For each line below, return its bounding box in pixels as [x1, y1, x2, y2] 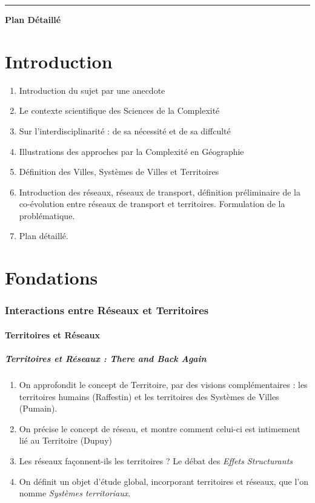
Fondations [5, 265, 98, 290]
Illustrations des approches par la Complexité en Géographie [19, 145, 244, 157]
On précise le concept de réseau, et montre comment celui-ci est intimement [19, 422, 300, 435]
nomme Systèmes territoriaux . [19, 487, 131, 499]
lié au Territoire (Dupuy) [19, 434, 112, 447]
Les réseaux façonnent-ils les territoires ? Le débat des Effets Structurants [19, 455, 293, 467]
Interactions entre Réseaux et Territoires [5, 303, 209, 318]
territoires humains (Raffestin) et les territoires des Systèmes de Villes [19, 390, 279, 403]
